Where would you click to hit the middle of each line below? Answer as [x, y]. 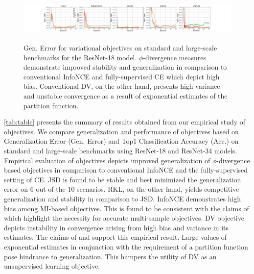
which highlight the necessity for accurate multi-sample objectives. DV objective [124, 218]
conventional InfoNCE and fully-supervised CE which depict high [122, 76]
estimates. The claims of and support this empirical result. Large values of [115, 237]
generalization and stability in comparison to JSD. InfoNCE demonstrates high [123, 198]
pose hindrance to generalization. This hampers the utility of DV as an [110, 256]
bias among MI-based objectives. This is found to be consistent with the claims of [127, 208]
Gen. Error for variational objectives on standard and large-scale [120, 48]
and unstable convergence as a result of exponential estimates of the [126, 96]
